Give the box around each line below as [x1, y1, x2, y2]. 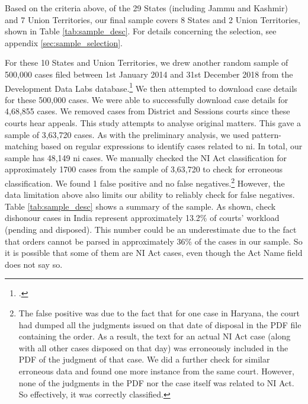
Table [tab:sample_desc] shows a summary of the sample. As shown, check [5, 200, 276, 212]
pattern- [252, 128, 281, 140]
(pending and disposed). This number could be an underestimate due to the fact [5, 223, 297, 235]
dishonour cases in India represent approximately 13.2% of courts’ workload [5, 211, 280, 224]
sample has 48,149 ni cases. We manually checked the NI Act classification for [5, 151, 287, 163]
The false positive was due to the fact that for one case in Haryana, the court [18, 306, 300, 319]
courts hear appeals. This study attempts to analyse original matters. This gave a [5, 117, 301, 129]
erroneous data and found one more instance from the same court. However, [18, 364, 294, 377]
